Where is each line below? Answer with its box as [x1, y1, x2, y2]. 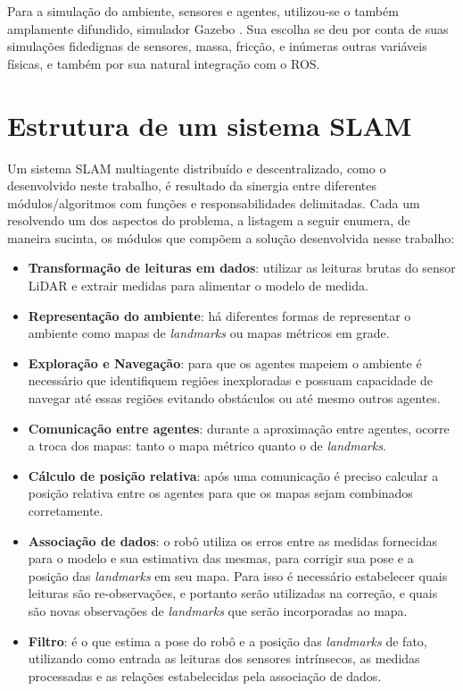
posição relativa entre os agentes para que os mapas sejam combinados [28, 484, 413, 502]
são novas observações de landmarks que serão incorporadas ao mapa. [28, 601, 408, 619]
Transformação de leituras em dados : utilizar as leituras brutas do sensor [28, 258, 456, 277]
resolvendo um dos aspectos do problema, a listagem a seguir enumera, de [7, 211, 410, 230]
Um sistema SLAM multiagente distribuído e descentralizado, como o [7, 158, 386, 177]
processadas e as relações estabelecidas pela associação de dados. [28, 666, 382, 685]
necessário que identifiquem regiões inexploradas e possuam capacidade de [28, 371, 434, 390]
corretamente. [28, 501, 103, 519]
